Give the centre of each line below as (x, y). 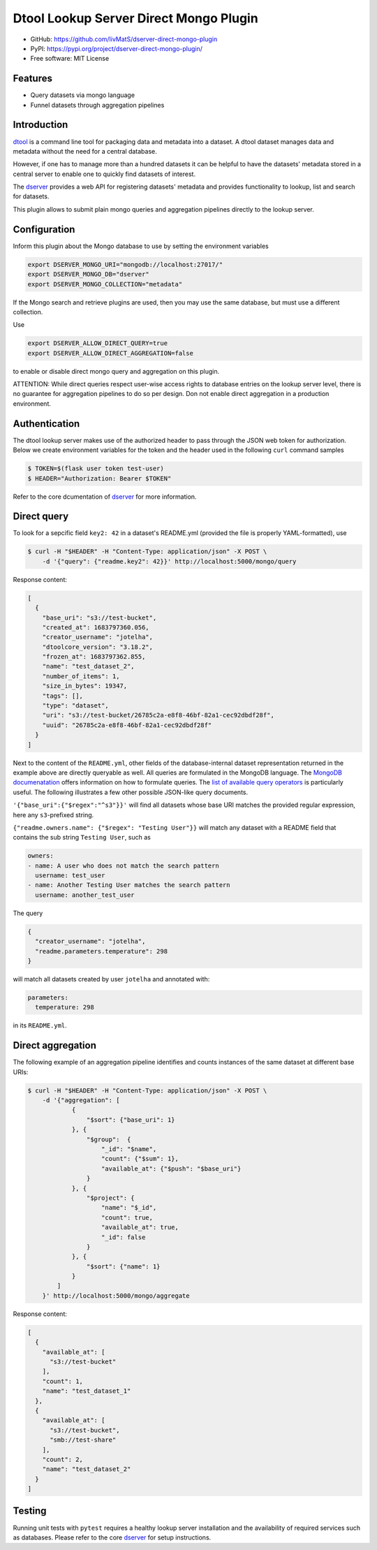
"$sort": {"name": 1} (123, 1266)
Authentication (46, 424)
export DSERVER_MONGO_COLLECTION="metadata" (105, 284)
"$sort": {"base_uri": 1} (131, 1120)
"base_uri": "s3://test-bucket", (99, 617)
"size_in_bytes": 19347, (85, 686)
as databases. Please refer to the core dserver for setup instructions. (112, 1537)
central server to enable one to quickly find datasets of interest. (104, 174)
